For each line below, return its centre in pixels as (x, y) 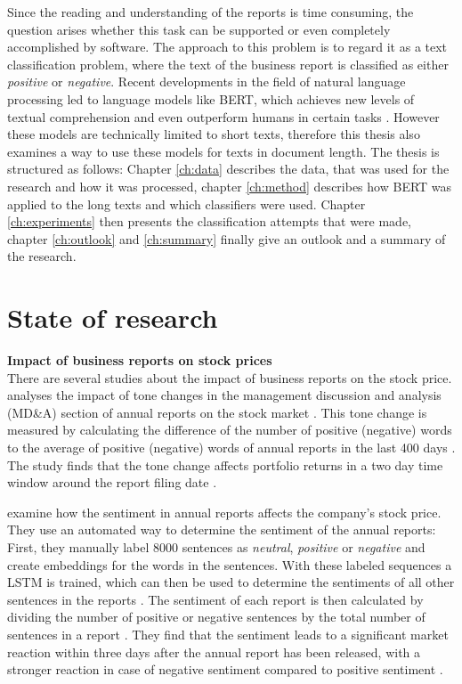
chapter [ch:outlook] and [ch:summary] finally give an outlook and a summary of (227, 238)
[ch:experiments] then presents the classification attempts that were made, (209, 221)
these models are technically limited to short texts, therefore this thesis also (214, 134)
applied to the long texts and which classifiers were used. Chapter (186, 204)
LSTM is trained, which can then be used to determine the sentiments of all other (231, 582)
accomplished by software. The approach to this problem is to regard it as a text (227, 47)
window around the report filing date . (112, 482)
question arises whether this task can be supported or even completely (199, 29)
